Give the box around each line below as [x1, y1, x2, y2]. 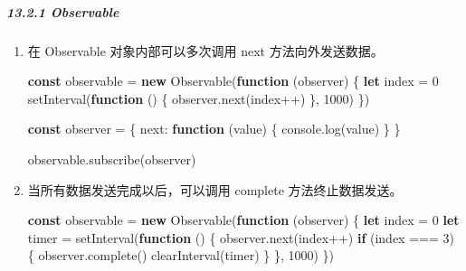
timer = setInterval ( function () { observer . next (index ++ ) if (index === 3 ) [27, 228, 454, 247]
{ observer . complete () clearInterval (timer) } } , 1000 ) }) [27, 246, 335, 265]
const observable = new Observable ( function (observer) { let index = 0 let [27, 210, 460, 229]
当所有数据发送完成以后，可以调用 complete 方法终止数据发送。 [27, 180, 403, 199]
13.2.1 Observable [6, 2, 119, 21]
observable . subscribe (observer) [27, 149, 196, 168]
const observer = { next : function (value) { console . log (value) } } [27, 119, 401, 138]
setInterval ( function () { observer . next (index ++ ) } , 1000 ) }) [27, 89, 370, 107]
